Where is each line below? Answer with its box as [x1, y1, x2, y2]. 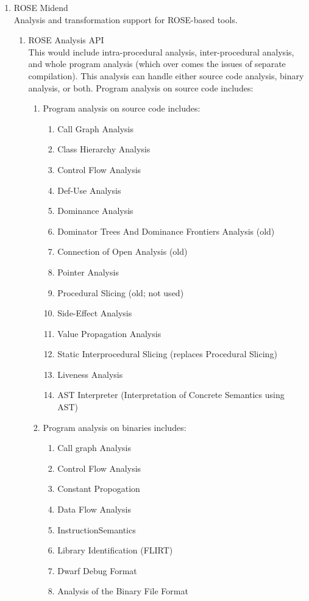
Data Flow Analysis [57, 503, 131, 516]
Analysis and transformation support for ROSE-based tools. [13, 13, 238, 26]
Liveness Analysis [57, 368, 123, 380]
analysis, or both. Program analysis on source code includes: [28, 81, 254, 94]
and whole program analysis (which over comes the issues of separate [28, 57, 286, 70]
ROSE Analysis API [28, 34, 104, 46]
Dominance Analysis [57, 204, 133, 217]
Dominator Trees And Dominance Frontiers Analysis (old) [57, 224, 275, 237]
